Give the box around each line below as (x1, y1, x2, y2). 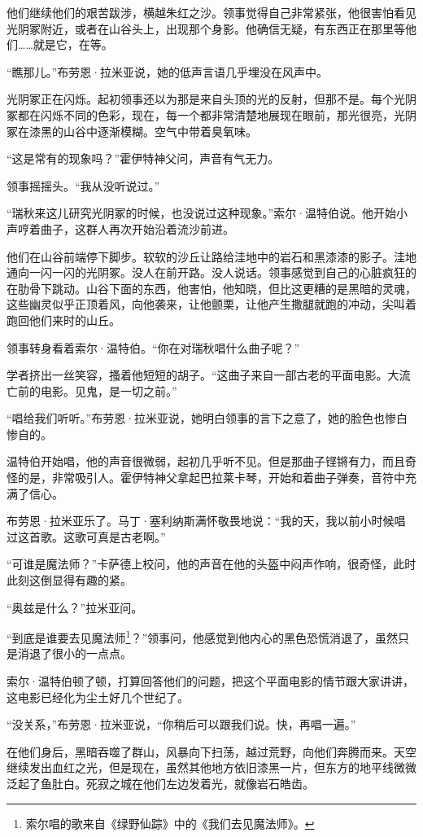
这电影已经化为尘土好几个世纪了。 (7, 688, 189, 705)
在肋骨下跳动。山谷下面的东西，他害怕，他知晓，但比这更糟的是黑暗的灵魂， (7, 279, 416, 296)
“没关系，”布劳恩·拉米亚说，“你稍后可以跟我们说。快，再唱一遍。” (7, 716, 356, 733)
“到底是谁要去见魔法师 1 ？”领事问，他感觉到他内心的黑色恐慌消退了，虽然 (7, 627, 399, 646)
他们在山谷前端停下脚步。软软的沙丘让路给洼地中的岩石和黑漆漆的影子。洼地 (7, 248, 416, 265)
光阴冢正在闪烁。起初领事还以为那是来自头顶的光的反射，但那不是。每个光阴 (7, 90, 416, 107)
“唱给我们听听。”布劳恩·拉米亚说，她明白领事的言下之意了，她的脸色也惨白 (7, 410, 408, 427)
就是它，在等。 (33, 36, 113, 53)
